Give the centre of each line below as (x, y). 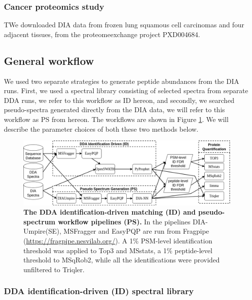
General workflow (49, 60)
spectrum (39, 221)
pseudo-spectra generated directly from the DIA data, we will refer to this (115, 110)
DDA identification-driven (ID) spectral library (99, 291)
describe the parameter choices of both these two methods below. (101, 129)
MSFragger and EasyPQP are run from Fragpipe (136, 231)
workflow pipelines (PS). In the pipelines (124, 221)
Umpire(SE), (42, 231)
